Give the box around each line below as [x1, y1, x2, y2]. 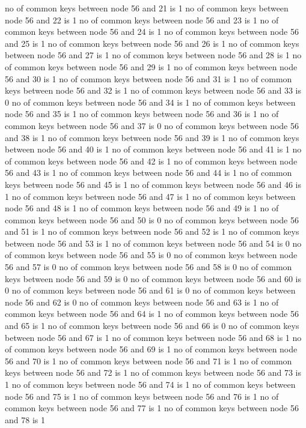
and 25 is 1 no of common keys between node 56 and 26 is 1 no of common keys [5, 37, 299, 49]
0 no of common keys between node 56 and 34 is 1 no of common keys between [5, 95, 296, 108]
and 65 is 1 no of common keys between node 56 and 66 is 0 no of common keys [5, 319, 299, 332]
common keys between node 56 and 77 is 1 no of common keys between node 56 [5, 402, 299, 414]
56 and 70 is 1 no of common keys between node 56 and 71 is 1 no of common [5, 354, 292, 367]
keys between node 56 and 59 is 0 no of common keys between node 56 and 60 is [5, 272, 301, 285]
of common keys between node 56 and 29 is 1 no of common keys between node [5, 60, 298, 73]
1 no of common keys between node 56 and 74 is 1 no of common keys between [5, 378, 296, 390]
